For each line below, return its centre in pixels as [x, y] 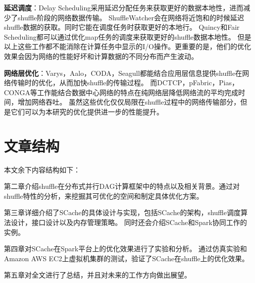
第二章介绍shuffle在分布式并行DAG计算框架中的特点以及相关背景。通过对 [122, 186]
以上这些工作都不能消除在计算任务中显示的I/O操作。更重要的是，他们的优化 [127, 46]
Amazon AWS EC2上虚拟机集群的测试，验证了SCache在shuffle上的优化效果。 [127, 258]
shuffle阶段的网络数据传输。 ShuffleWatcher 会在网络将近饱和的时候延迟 [131, 17]
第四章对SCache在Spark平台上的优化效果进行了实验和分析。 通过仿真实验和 [126, 249]
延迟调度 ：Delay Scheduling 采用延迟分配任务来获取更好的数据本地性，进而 [124, 7]
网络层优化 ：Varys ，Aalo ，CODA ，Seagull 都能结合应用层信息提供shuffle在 [123, 73]
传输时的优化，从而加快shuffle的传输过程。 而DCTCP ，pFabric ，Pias [121, 83]
